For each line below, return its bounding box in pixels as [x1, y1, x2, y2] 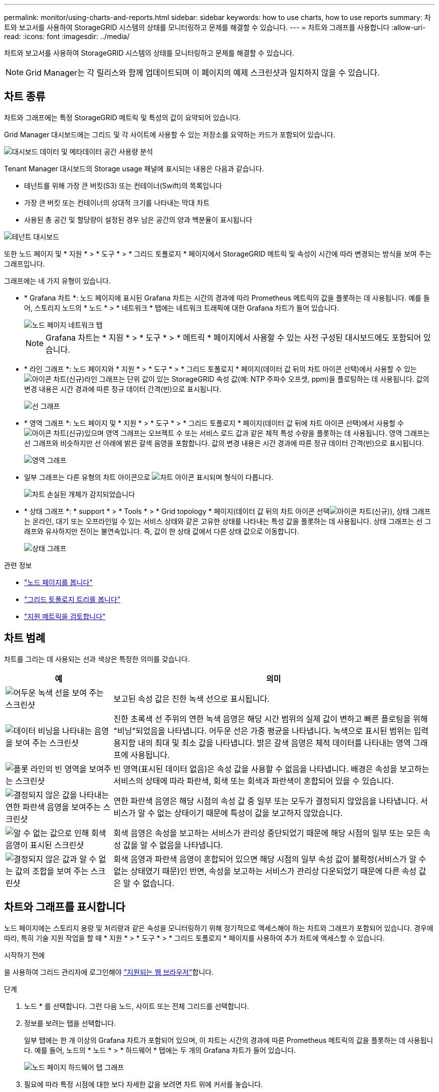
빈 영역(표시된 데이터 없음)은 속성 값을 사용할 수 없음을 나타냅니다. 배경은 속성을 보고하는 [113, 763, 429, 774]
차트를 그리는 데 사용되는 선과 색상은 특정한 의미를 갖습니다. [4, 654, 190, 663]
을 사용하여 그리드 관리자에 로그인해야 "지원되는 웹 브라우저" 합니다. [4, 967, 214, 976]
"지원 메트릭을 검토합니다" [24, 612, 106, 621]
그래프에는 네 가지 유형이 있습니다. [4, 276, 111, 285]
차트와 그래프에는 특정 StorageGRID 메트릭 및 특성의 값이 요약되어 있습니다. [4, 113, 241, 122]
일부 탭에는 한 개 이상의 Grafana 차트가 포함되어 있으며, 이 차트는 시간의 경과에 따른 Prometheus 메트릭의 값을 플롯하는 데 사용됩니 [24, 1035, 433, 1044]
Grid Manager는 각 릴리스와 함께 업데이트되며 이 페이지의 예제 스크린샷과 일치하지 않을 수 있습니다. [26, 68, 380, 78]
